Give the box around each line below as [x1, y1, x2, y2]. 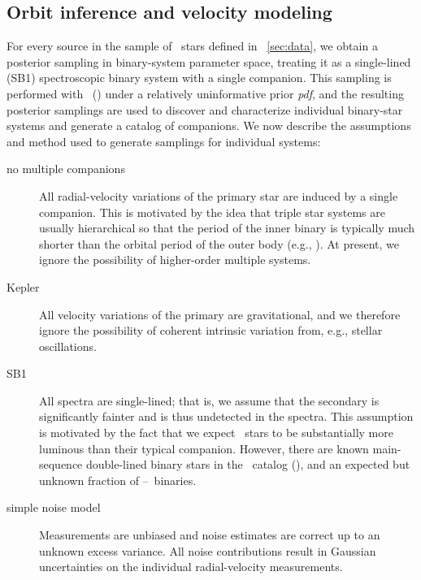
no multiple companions [7, 160, 125, 177]
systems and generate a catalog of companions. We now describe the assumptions [7, 117, 411, 134]
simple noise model [7, 499, 101, 516]
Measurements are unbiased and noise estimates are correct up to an [39, 526, 380, 543]
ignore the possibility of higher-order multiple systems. [39, 251, 311, 268]
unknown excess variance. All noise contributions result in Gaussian [39, 542, 376, 559]
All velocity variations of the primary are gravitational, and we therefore [39, 305, 401, 322]
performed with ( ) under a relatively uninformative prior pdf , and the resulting [7, 84, 404, 102]
